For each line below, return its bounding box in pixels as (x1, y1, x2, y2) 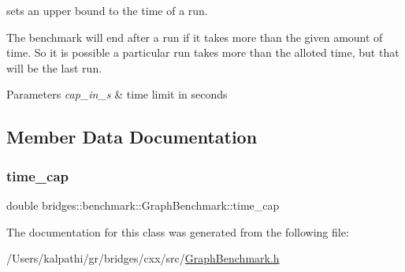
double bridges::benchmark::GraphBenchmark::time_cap (6, 196, 280, 213)
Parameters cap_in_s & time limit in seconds (6, 86, 228, 102)
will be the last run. (6, 59, 102, 76)
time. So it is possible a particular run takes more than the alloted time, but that (6, 44, 399, 61)
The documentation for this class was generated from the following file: (6, 223, 349, 240)
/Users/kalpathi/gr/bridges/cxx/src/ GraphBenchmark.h (6, 250, 280, 266)
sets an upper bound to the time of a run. (6, 2, 208, 18)
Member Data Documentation (6, 125, 258, 149)
